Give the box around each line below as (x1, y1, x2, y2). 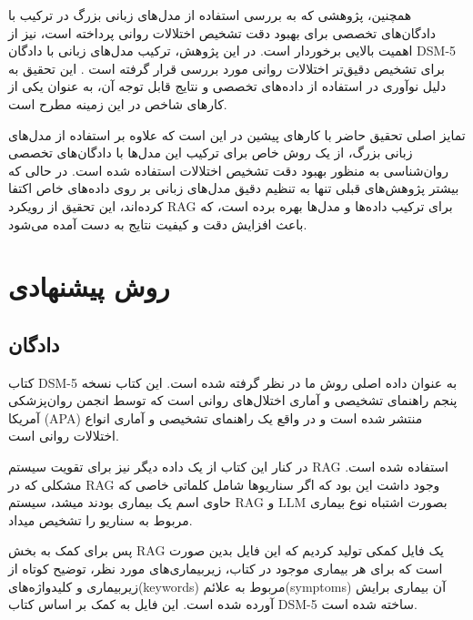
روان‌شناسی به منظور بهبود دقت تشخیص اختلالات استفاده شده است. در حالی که (8, 160, 449, 179)
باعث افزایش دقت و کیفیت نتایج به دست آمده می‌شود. (8, 214, 307, 233)
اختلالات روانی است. (8, 426, 119, 445)
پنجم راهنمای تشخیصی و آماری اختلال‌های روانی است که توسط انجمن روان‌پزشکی (8, 391, 458, 410)
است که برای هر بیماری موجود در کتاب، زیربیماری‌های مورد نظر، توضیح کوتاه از (8, 559, 443, 578)
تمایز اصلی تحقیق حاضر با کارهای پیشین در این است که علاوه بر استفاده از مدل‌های (8, 125, 466, 144)
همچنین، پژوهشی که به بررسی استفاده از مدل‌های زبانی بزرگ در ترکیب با (8, 5, 412, 24)
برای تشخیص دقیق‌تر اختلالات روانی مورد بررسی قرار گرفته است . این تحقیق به (8, 58, 445, 77)
